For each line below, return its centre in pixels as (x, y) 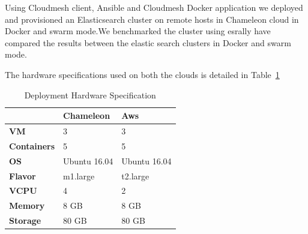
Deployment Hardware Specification (90, 94)
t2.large (135, 175)
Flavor (23, 175)
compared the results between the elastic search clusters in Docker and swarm (148, 42)
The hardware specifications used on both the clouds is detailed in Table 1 (142, 74)
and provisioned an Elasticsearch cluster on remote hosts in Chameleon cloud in (152, 19)
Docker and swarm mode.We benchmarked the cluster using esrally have (138, 31)
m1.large (79, 175)
